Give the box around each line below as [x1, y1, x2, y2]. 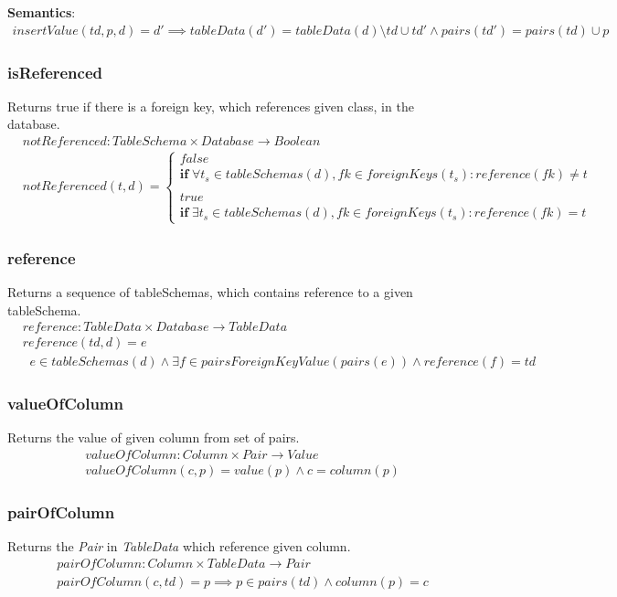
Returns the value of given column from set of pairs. [7, 428, 300, 447]
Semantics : [7, 3, 76, 21]
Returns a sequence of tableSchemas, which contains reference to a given [7, 282, 413, 301]
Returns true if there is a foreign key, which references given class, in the [7, 96, 414, 115]
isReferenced [7, 60, 103, 83]
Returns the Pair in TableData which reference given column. [7, 537, 351, 556]
